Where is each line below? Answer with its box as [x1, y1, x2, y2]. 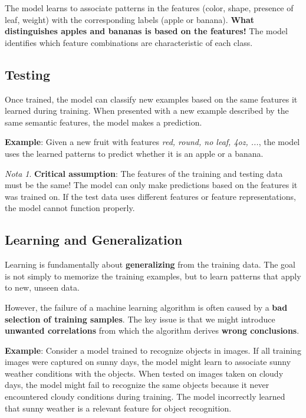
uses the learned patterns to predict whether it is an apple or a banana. [5, 147, 264, 159]
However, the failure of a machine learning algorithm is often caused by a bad [5, 301, 288, 313]
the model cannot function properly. [5, 202, 135, 214]
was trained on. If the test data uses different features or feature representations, [5, 190, 296, 202]
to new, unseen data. [5, 281, 80, 294]
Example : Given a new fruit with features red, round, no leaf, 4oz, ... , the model [5, 136, 300, 148]
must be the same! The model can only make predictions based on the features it [5, 179, 298, 191]
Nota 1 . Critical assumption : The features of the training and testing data [5, 167, 283, 179]
